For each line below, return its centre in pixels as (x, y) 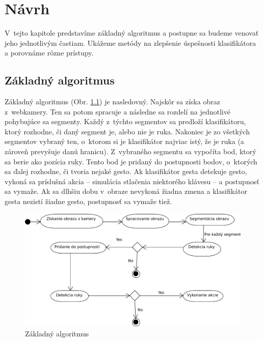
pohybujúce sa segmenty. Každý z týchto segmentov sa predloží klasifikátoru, (125, 121)
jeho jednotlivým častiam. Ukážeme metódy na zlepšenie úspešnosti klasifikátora (130, 42)
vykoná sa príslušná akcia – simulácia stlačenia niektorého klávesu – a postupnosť (132, 181)
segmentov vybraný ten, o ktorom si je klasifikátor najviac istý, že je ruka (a (124, 141)
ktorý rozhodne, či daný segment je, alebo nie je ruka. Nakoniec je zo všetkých (127, 131)
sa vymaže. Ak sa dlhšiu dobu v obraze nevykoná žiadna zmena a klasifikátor (126, 191)
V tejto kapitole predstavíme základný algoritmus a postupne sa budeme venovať (132, 33)
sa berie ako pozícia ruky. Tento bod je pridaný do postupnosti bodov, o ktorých (131, 161)
